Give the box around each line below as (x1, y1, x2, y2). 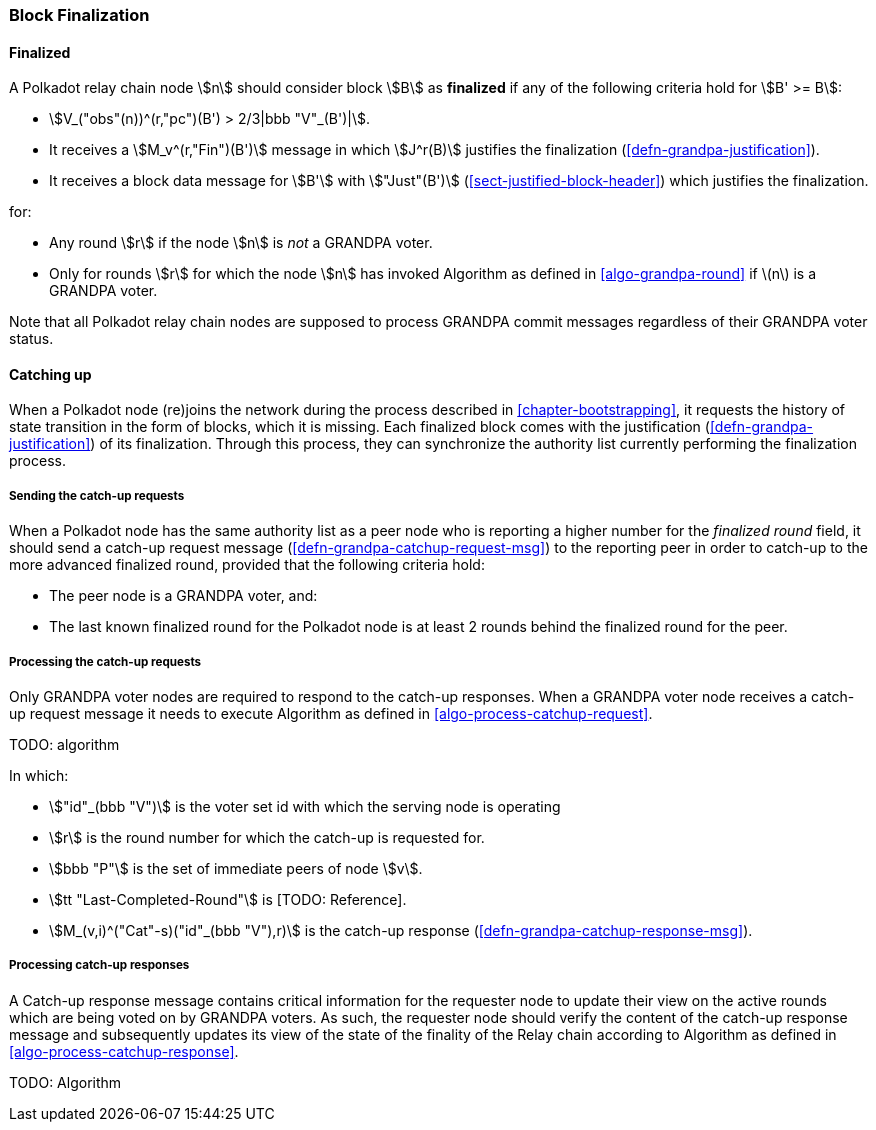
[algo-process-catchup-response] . (9, 1042, 239, 1060)
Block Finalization (9, 5, 150, 25)
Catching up (9, 365, 92, 383)
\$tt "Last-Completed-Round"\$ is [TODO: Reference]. (49, 891, 407, 908)
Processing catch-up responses (9, 958, 190, 973)
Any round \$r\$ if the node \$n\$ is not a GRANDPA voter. (49, 234, 433, 252)
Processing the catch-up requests (9, 654, 202, 669)
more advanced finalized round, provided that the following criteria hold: (9, 556, 485, 574)
